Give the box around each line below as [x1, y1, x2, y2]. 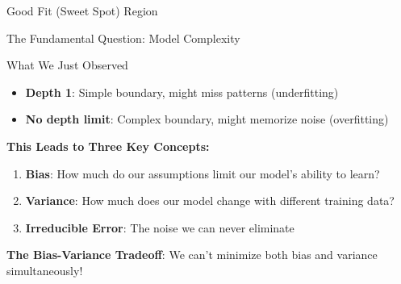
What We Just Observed [6, 56, 128, 73]
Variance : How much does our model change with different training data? [25, 192, 395, 209]
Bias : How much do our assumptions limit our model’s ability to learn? [25, 165, 380, 182]
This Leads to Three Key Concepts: [6, 137, 210, 154]
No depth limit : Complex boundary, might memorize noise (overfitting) [25, 111, 389, 127]
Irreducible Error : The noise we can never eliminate [25, 219, 294, 236]
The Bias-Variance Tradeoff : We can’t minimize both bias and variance [6, 246, 378, 263]
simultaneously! [6, 261, 83, 278]
